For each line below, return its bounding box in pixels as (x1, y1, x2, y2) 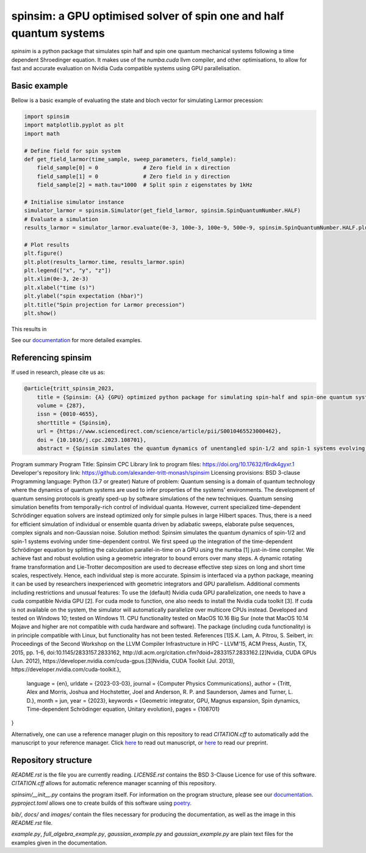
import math (24, 130, 60, 137)
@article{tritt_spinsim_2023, (24, 385, 115, 392)
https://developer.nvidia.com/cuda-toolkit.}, (11, 666, 121, 673)
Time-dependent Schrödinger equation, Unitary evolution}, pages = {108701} (26, 705, 220, 712)
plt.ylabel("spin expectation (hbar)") (24, 293, 143, 299)
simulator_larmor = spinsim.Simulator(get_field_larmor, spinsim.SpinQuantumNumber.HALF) (24, 207, 301, 214)
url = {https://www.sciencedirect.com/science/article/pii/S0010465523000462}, (37, 428, 282, 435)
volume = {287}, (37, 402, 85, 409)
